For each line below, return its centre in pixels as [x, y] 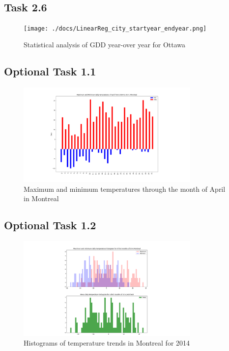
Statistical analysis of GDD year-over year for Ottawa [105, 44]
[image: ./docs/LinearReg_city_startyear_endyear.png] [115, 29]
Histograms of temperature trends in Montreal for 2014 [107, 343]
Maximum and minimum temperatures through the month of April [125, 189]
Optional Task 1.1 [50, 71]
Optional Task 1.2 [50, 225]
